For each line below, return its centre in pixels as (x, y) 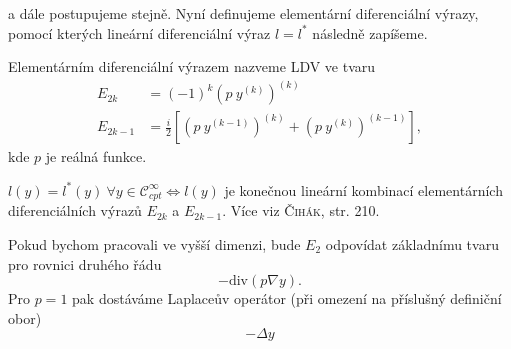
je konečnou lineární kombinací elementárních (363, 189)
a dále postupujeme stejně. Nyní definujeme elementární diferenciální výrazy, (243, 13)
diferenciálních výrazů (75, 210)
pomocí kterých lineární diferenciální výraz (139, 32)
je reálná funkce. (96, 156)
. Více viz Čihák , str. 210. (301, 210)
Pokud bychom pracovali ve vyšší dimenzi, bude (154, 243)
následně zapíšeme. (370, 32)
